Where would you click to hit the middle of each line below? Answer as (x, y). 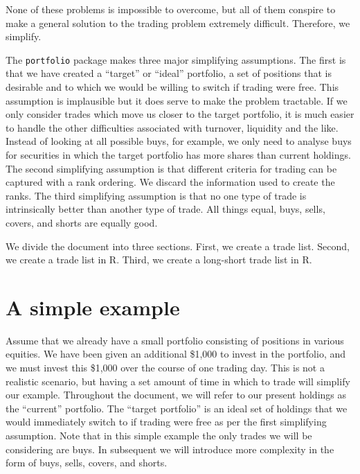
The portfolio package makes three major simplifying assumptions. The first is (176, 59)
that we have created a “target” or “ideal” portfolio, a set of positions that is (169, 73)
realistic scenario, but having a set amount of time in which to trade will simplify (178, 381)
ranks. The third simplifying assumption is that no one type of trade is (156, 195)
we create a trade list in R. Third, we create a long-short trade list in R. (159, 260)
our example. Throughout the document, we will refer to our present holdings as (176, 395)
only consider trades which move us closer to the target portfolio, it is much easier (180, 114)
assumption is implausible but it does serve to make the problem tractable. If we (177, 100)
